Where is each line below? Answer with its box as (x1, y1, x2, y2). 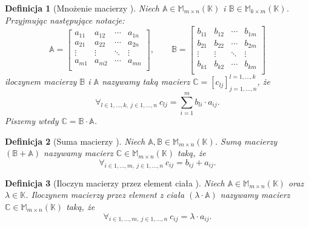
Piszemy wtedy (5, 114, 59, 127)
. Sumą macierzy (214, 134, 277, 147)
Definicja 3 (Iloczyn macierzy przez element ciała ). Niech (5, 176, 225, 189)
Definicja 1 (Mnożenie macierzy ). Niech (5, 2, 159, 14)
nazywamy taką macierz (102, 75, 190, 88)
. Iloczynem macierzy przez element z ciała (25, 188, 185, 201)
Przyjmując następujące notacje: (5, 13, 125, 26)
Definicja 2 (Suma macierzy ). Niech (5, 134, 145, 147)
